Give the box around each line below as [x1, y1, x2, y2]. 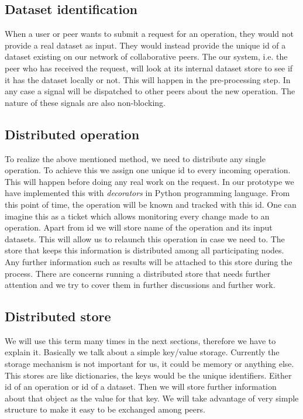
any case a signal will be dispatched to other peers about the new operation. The [5, 85, 295, 97]
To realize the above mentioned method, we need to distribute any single [5, 152, 266, 164]
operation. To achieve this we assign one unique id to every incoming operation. [5, 164, 291, 176]
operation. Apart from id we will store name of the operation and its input [5, 221, 273, 233]
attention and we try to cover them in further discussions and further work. [5, 279, 276, 291]
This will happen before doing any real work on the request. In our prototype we [5, 175, 294, 187]
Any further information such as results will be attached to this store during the [5, 255, 292, 267]
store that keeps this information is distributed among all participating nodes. [5, 244, 284, 256]
